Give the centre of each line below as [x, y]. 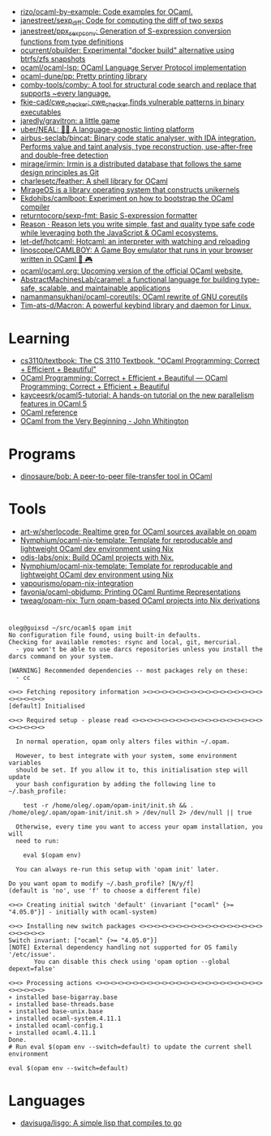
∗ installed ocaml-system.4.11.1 [65, 1019]
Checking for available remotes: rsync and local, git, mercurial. [125, 643]
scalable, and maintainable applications [105, 288]
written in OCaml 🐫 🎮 [56, 260]
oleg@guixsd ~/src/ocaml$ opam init [70, 628]
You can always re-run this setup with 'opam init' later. [118, 870]
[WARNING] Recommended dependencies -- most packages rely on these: [129, 671]
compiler [35, 207]
